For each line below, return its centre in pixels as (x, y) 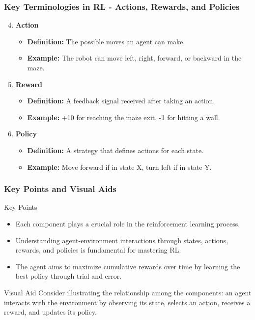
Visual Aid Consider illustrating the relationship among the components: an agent (128, 292)
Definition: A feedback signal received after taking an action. (121, 101)
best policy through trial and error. (69, 276)
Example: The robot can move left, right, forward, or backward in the (134, 58)
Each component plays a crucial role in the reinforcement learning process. (128, 223)
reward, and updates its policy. (50, 312)
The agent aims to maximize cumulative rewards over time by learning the (128, 266)
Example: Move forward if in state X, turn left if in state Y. (119, 167)
